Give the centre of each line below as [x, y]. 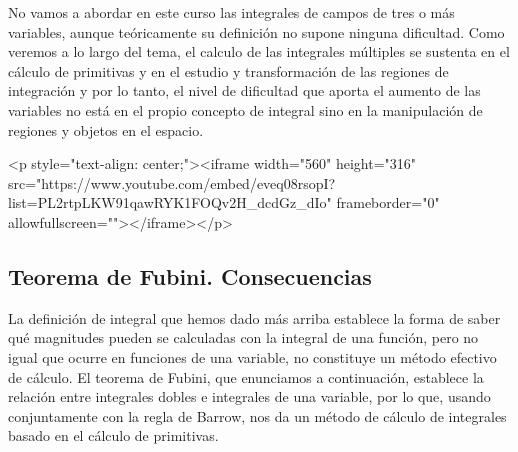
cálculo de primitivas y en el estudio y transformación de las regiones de [228, 70]
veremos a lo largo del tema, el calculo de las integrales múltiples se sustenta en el [259, 51]
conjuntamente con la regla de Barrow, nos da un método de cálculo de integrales [257, 415]
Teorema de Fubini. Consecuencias [190, 275]
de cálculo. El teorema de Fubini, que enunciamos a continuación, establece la [246, 376]
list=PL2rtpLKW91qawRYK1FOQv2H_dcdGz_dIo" [170, 202]
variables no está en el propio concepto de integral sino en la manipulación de [245, 109]
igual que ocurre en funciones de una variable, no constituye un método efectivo [252, 356]
